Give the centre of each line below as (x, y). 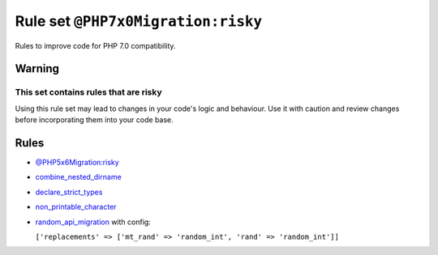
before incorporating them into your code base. (94, 120)
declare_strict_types (69, 192)
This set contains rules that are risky (88, 92)
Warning (37, 69)
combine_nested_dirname (78, 177)
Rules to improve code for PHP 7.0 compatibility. (95, 45)
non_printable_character (76, 207)
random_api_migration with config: (93, 222)
